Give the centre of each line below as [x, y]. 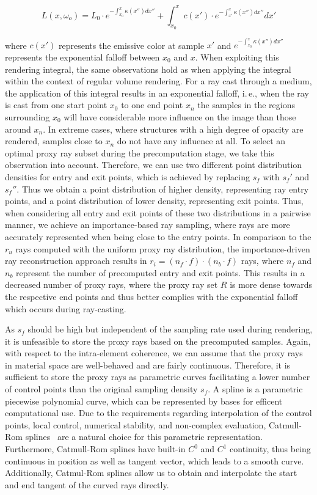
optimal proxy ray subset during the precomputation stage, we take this [140, 152]
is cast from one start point [56, 105]
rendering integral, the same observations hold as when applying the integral [148, 69]
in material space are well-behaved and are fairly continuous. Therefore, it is [148, 365]
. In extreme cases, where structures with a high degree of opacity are [173, 129]
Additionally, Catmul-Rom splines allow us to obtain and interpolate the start [151, 473]
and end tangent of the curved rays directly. [87, 484]
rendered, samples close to [54, 141]
